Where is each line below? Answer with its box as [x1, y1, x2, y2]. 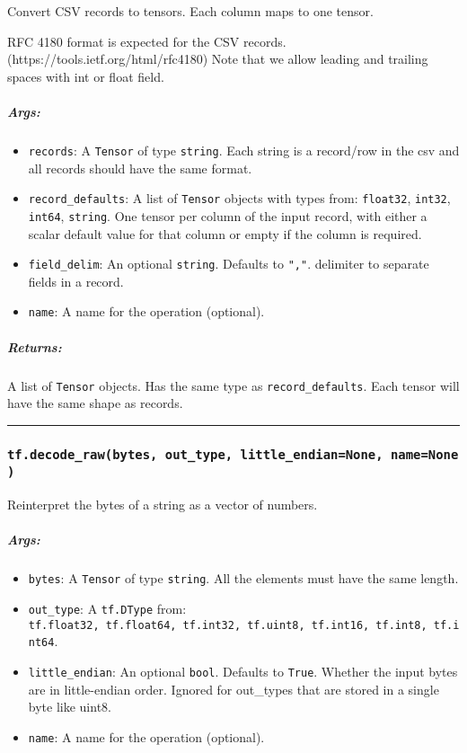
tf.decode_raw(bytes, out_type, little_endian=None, [7, 447, 383, 462]
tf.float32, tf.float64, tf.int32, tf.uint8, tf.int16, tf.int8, [28, 618, 427, 632]
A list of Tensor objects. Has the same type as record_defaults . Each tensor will [7, 376, 460, 394]
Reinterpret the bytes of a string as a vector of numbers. [7, 495, 318, 514]
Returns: [7, 337, 62, 356]
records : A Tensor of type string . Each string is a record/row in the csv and [28, 140, 460, 159]
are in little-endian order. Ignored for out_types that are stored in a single [28, 679, 439, 698]
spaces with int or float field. [7, 66, 164, 85]
